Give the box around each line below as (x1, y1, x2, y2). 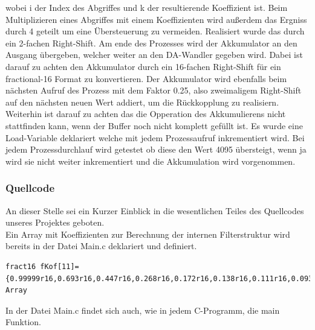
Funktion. (5, 316, 41, 328)
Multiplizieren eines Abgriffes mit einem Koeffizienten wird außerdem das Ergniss (5, 13, 307, 25)
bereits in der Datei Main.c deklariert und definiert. (5, 240, 197, 252)
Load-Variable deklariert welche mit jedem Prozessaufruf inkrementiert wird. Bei (5, 131, 305, 144)
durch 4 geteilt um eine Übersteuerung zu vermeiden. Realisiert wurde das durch (5, 25, 305, 37)
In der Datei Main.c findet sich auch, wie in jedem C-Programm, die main (5, 303, 280, 316)
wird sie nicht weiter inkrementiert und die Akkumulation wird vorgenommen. (5, 154, 296, 167)
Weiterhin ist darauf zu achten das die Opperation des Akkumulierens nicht (5, 107, 286, 120)
